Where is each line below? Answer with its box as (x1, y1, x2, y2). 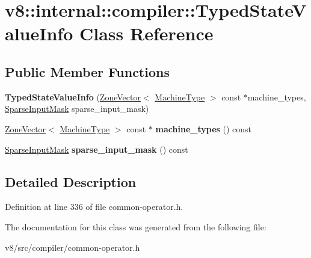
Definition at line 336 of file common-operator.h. (5, 200, 183, 213)
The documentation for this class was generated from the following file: (5, 220, 266, 233)
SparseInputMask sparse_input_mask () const (5, 143, 188, 155)
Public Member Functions (5, 62, 170, 81)
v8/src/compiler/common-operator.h (5, 241, 140, 253)
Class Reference (79, 21, 214, 46)
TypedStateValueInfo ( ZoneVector (5, 90, 141, 103)
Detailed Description (5, 172, 137, 191)
